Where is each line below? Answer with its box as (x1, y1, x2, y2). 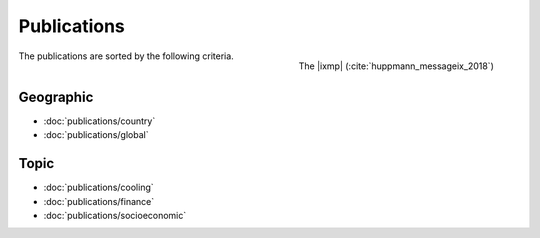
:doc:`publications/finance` (43, 195, 155, 207)
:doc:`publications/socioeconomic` (43, 209, 187, 221)
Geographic (18, 88, 94, 105)
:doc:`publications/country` (43, 115, 156, 127)
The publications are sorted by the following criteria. (18, 50, 234, 62)
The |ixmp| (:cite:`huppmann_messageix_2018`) (298, 60, 494, 72)
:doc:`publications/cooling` (43, 181, 154, 194)
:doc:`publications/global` (43, 129, 149, 141)
